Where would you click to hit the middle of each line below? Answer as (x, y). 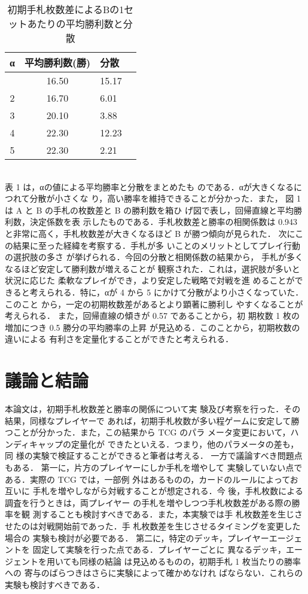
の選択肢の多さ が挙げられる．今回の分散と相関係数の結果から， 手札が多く (154, 257)
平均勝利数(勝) (57, 63)
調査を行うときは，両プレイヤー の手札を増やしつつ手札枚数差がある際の (148, 502)
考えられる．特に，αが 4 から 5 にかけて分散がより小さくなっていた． (167, 292)
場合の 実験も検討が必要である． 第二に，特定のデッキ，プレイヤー (137, 537)
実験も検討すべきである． (55, 584)
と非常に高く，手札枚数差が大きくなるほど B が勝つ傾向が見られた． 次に (150, 233)
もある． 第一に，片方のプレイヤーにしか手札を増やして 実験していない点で (154, 467)
